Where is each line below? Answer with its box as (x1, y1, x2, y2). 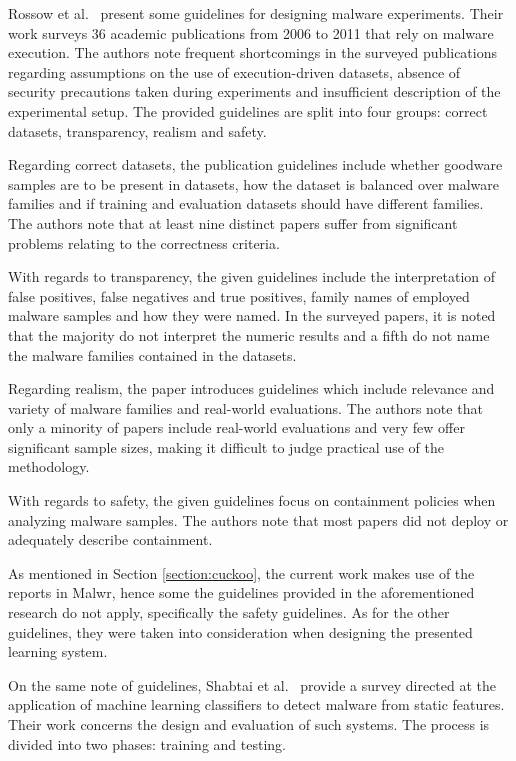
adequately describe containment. (8, 529, 213, 550)
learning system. (8, 641, 108, 662)
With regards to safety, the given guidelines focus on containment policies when (8, 490, 496, 511)
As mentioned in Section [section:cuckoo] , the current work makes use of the (8, 562, 475, 583)
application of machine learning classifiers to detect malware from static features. (8, 694, 505, 715)
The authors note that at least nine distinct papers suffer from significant (8, 212, 458, 233)
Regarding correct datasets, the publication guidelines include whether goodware (8, 154, 503, 175)
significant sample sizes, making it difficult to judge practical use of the (8, 436, 444, 457)
